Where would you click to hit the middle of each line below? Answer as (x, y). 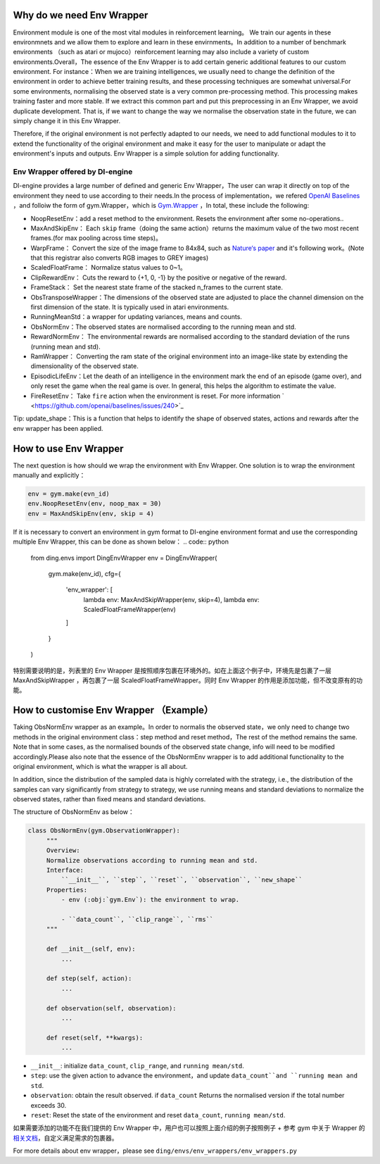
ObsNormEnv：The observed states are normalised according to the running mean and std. (164, 327)
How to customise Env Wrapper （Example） (113, 710)
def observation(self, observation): (111, 1008)
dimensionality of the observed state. (84, 366)
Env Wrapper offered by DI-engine (73, 171)
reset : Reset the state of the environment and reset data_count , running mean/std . (158, 1115)
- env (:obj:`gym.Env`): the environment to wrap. (150, 900)
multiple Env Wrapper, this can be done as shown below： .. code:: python (121, 542)
